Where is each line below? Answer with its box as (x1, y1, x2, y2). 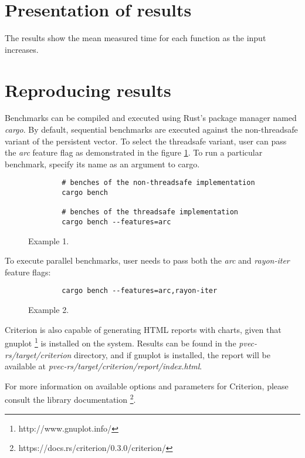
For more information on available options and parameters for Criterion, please (5, 379, 289, 392)
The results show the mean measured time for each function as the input (5, 32, 266, 44)
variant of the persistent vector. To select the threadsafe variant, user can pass (5, 134, 287, 147)
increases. (5, 43, 39, 55)
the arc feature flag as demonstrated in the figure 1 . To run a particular (5, 146, 263, 159)
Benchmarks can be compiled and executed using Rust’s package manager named (5, 112, 297, 124)
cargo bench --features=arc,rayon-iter (62, 287, 218, 295)
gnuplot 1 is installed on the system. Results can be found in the (5, 335, 236, 349)
